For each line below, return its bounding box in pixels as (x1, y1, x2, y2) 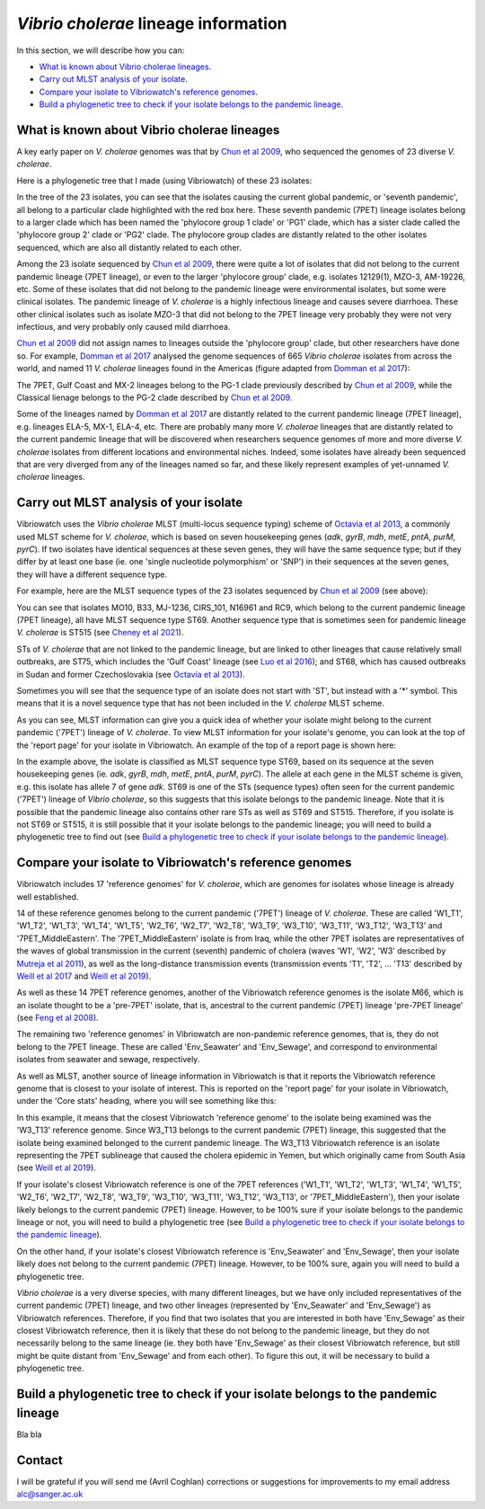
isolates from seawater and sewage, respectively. (16, 1054, 200, 1065)
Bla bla (16, 1429, 42, 1440)
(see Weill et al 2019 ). (16, 1162, 96, 1173)
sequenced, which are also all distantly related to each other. (16, 242, 242, 253)
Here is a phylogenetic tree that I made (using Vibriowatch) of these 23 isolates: (16, 175, 313, 186)
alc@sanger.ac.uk (16, 1488, 84, 1500)
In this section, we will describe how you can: (16, 45, 185, 56)
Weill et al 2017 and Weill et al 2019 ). (16, 971, 152, 981)
